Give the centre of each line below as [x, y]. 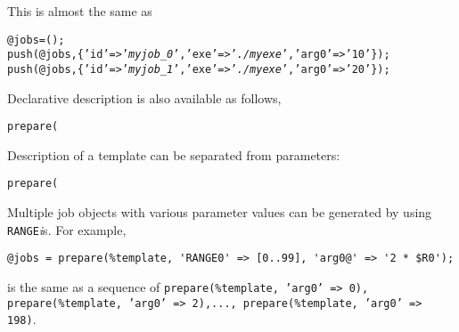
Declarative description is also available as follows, [144, 97]
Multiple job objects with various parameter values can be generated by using [220, 212]
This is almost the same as [80, 11]
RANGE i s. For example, [67, 229]
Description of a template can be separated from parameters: [174, 154]
